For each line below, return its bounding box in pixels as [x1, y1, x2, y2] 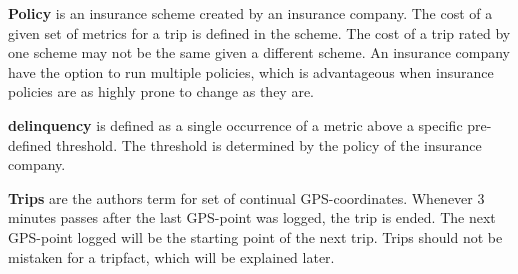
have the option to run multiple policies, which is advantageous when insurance [8, 61, 494, 82]
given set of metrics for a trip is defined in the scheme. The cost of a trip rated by [8, 22, 511, 43]
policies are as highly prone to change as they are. [8, 81, 314, 102]
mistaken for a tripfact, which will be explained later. [8, 246, 335, 267]
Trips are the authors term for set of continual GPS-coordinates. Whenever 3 [8, 187, 485, 208]
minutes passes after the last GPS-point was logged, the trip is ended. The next [8, 207, 496, 228]
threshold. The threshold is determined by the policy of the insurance [56, 134, 482, 155]
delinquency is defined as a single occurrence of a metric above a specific [8, 114, 463, 135]
